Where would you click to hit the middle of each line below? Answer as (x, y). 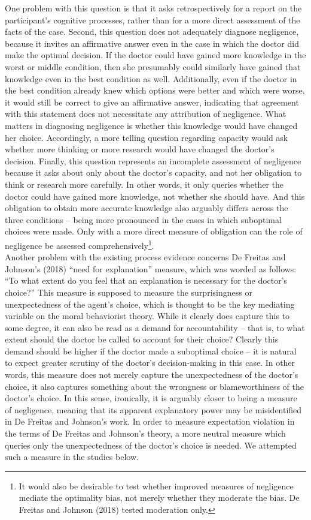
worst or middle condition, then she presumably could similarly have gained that (153, 66)
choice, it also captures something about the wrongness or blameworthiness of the (154, 386)
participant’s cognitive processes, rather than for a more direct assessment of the (153, 19)
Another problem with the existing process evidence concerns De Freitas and (145, 257)
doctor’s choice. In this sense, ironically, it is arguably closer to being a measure (151, 398)
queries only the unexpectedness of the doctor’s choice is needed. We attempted (151, 445)
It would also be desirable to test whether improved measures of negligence (156, 486)
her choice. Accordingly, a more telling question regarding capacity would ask (147, 137)
